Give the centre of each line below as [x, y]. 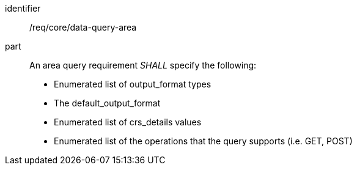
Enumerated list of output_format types [133, 84]
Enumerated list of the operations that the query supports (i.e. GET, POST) [203, 141]
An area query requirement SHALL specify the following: [143, 65]
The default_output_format [107, 103]
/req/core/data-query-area [83, 27]
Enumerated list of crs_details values [128, 122]
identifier [23, 8]
